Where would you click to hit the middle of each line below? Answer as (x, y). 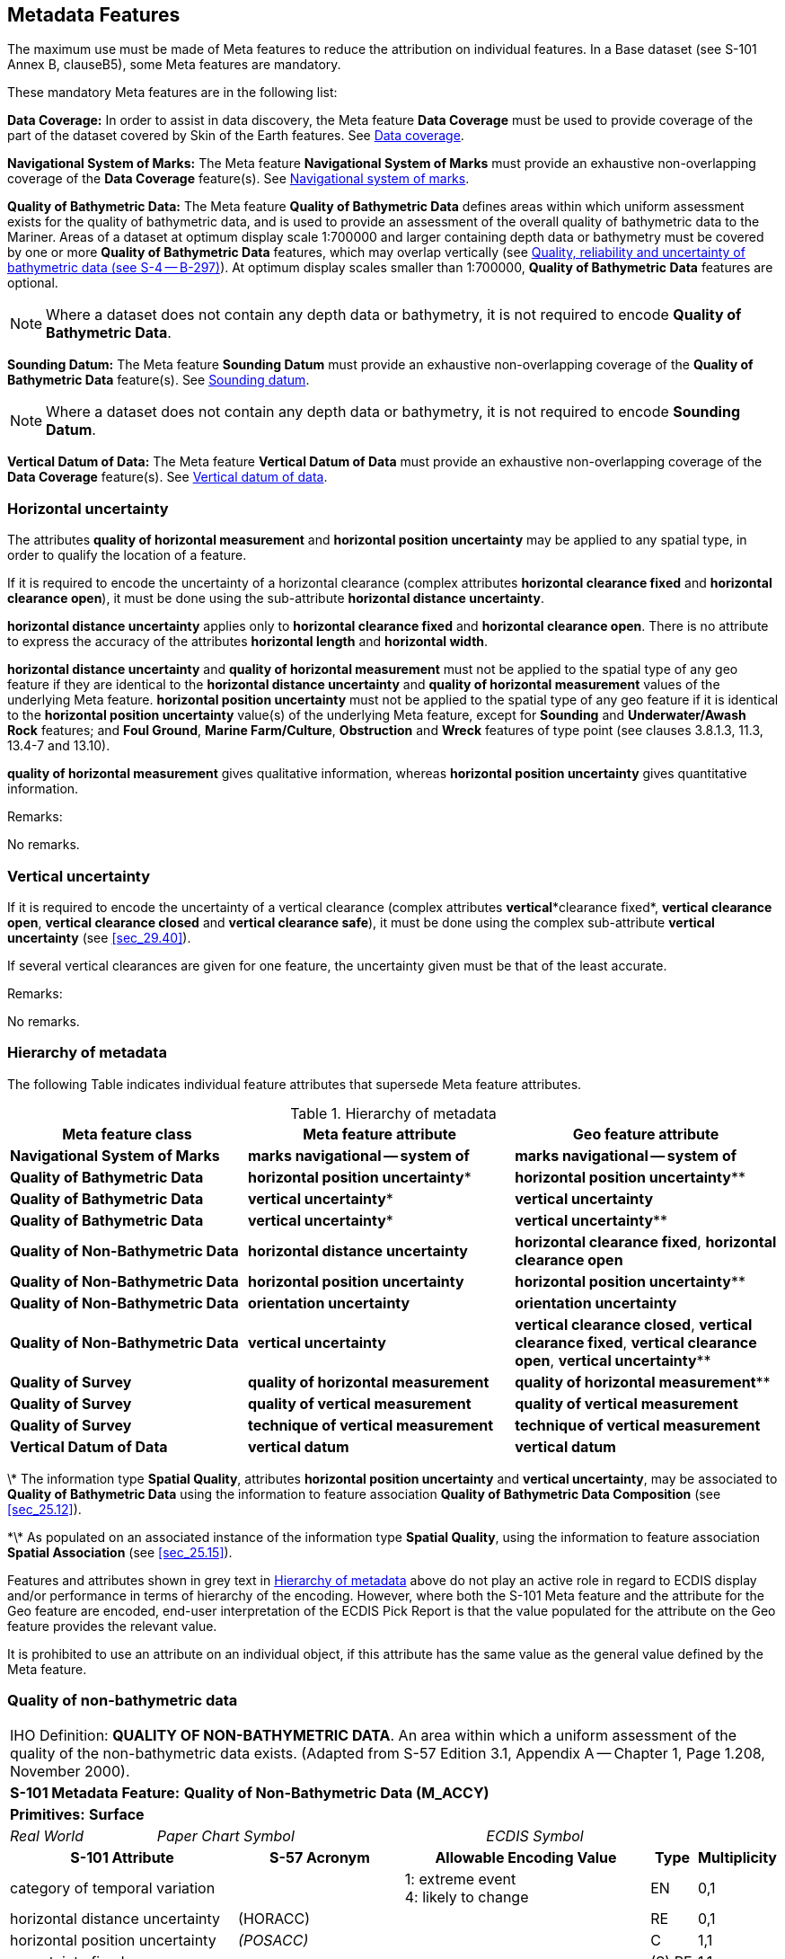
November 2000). (70, 1772)
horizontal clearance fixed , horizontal (646, 1241)
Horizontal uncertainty (88, 508)
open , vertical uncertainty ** (613, 1360)
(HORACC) (274, 1919)
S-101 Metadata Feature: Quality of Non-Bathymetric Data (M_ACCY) (250, 1793)
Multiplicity (737, 1858)
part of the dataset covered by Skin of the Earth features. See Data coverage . (236, 136)
